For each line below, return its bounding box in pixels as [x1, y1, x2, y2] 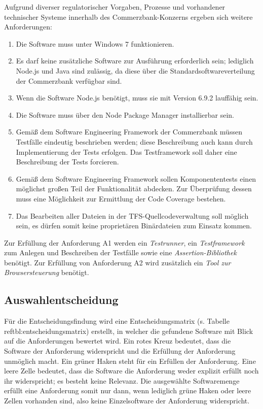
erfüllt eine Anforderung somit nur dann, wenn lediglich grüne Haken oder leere [4, 385, 251, 396]
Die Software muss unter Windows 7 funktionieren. [16, 38, 174, 49]
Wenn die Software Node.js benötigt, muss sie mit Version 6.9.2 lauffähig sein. [16, 92, 258, 103]
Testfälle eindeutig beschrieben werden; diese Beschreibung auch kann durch [16, 136, 253, 147]
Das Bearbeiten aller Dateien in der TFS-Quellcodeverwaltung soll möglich [16, 210, 249, 221]
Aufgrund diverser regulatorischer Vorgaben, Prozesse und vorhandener [4, 2, 226, 12]
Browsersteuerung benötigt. [4, 267, 89, 278]
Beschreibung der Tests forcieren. [16, 156, 119, 167]
